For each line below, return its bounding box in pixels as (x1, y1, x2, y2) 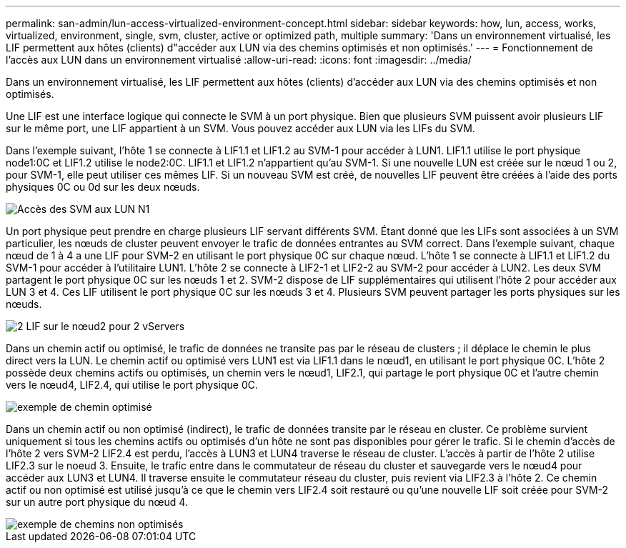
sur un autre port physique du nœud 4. (6, 496, 188, 508)
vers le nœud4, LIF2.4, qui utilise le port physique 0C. (6, 379, 259, 391)
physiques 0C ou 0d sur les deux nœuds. (6, 181, 200, 193)
